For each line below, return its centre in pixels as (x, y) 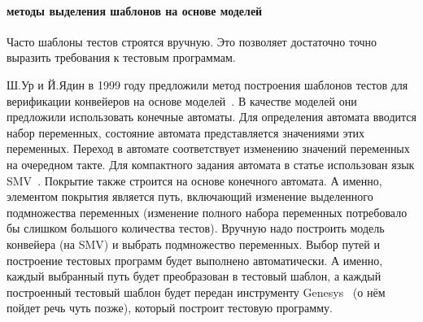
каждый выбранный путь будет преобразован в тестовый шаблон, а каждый (194, 276)
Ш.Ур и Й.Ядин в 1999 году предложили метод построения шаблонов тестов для (207, 84)
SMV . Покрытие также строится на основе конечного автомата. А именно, (194, 180)
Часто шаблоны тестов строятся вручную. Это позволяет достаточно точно (192, 41)
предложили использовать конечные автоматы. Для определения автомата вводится (211, 117)
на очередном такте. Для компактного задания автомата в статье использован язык (211, 164)
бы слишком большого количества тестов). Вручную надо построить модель (196, 228)
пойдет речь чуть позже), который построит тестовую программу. (170, 308)
